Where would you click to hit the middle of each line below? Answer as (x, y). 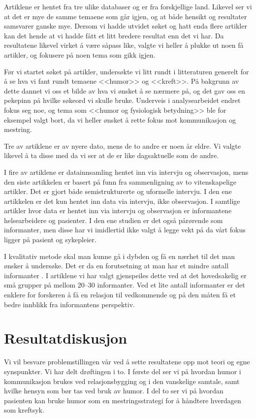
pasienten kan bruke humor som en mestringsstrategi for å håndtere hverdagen (123, 400)
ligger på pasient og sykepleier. (50, 240)
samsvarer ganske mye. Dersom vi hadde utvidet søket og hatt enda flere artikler (126, 26)
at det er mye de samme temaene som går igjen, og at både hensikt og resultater (126, 16)
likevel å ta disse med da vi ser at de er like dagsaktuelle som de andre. (111, 155)
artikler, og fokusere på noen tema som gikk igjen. (80, 54)
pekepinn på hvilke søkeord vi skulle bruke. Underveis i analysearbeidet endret (122, 100)
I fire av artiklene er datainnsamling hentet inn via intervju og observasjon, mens (126, 172)
